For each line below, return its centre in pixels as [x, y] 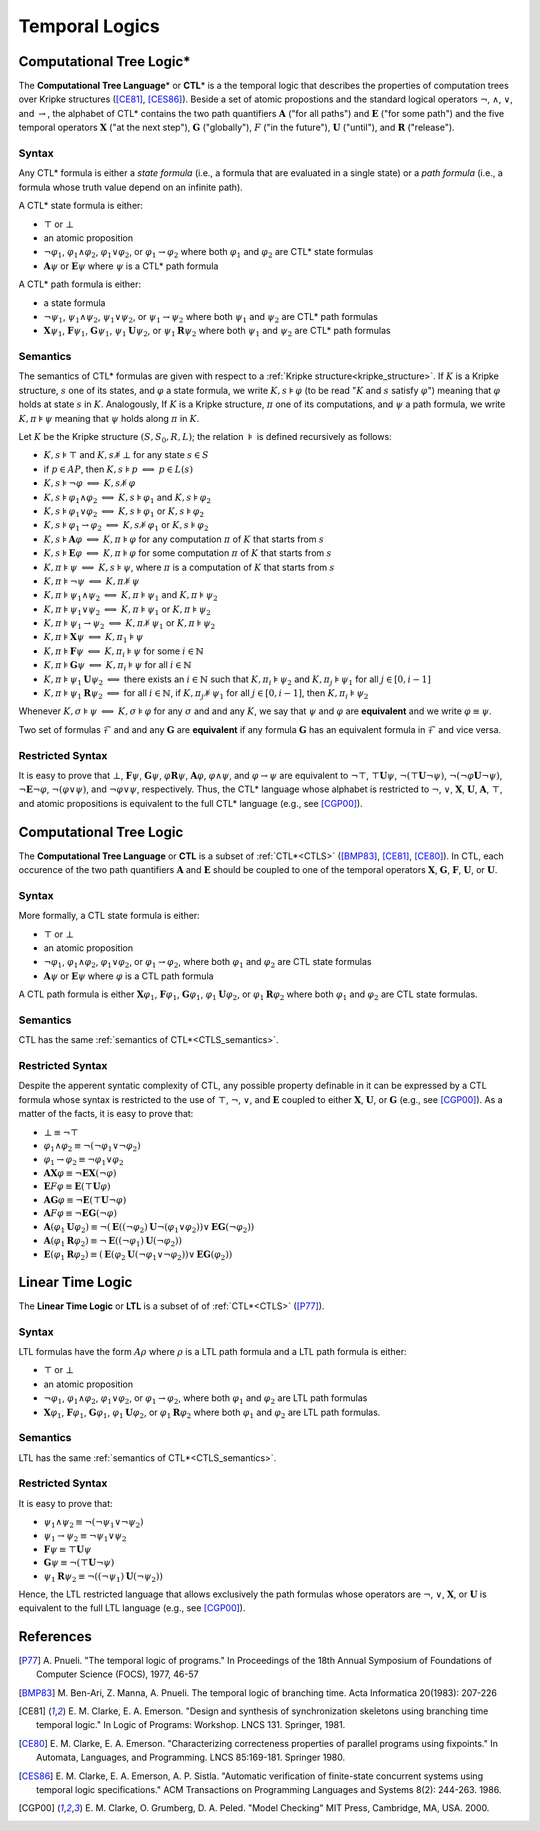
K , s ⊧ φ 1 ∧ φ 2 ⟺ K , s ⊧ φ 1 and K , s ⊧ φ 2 [127, 498]
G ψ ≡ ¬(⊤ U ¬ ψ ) [79, 1563]
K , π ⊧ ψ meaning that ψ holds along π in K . [109, 418]
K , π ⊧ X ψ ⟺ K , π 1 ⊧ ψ [93, 638]
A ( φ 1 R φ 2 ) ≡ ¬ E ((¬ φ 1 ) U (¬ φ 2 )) [112, 1242]
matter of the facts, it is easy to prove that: [106, 1114]
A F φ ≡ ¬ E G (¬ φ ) [80, 1213]
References [55, 1636]
